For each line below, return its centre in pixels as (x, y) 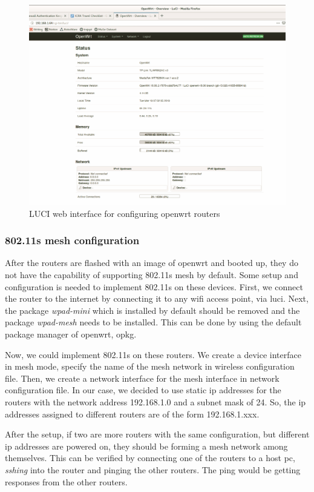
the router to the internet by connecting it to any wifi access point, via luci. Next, (157, 298)
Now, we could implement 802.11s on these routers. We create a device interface (153, 354)
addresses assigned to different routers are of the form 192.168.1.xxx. (132, 414)
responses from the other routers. (66, 481)
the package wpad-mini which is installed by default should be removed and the (152, 310)
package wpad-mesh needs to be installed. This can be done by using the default (153, 322)
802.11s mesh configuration (72, 240)
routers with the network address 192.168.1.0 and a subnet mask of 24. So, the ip (155, 401)
